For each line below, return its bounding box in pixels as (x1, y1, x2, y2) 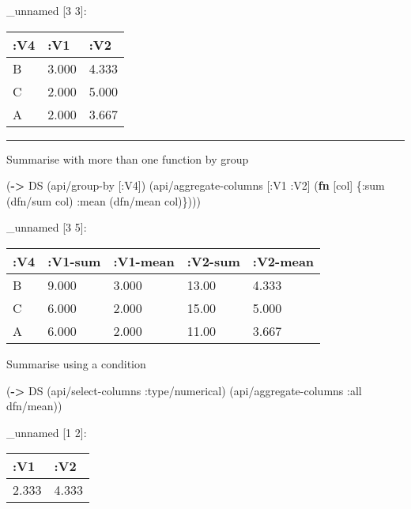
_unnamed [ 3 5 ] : (6, 219, 87, 236)
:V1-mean (113, 251, 175, 270)
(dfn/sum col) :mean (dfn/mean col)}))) (6, 192, 201, 209)
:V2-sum (187, 251, 240, 270)
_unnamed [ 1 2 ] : (6, 424, 87, 440)
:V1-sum (47, 251, 101, 270)
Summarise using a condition (6, 355, 146, 371)
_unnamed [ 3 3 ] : (6, 2, 87, 18)
